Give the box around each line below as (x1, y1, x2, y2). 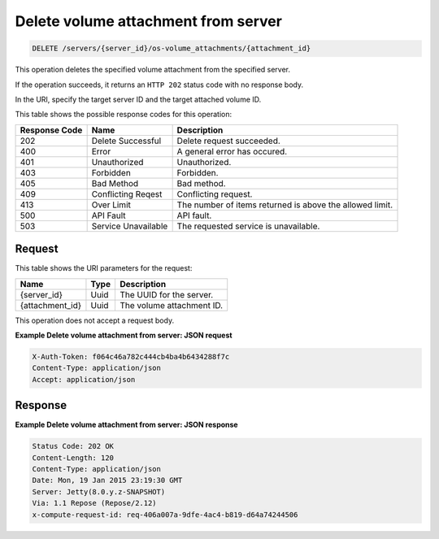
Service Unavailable (91, 220, 168, 232)
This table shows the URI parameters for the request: (15, 263, 193, 273)
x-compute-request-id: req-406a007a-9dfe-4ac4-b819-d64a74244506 (32, 510, 298, 519)
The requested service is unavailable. (176, 220, 320, 232)
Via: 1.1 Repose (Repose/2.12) (32, 498, 158, 508)
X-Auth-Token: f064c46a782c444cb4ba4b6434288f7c (32, 352, 230, 361)
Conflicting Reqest (91, 188, 163, 199)
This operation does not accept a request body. (15, 315, 175, 325)
